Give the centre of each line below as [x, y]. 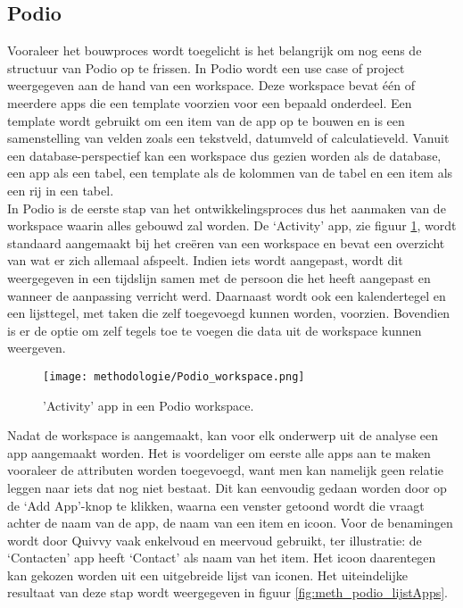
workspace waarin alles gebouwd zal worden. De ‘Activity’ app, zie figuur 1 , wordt [232, 225]
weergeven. [37, 348]
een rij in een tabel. [61, 190]
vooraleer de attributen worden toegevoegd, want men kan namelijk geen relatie [226, 470]
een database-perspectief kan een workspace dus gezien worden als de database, [224, 155]
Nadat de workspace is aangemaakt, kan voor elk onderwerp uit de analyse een [223, 435]
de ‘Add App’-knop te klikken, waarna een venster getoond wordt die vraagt [216, 505]
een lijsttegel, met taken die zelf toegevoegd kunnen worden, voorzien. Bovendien [229, 313]
